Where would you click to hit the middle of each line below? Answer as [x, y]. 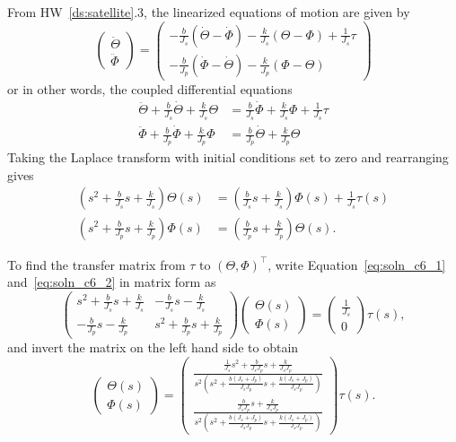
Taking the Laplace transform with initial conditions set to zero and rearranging [228, 157]
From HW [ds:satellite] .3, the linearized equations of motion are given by [209, 12]
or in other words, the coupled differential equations [150, 88]
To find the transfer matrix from [96, 264]
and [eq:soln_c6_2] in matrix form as [112, 282]
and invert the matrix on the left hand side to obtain [153, 347]
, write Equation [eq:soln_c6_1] [357, 264]
